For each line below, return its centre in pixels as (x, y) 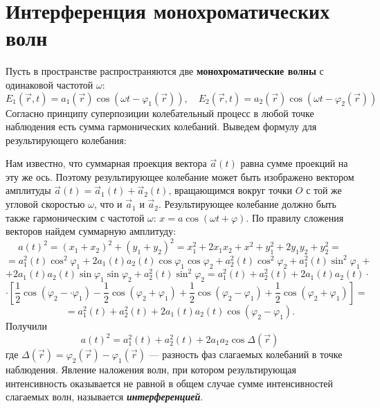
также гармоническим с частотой (75, 217)
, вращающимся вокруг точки (230, 190)
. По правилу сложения (295, 217)
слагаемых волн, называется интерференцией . (105, 397)
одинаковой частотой (49, 84)
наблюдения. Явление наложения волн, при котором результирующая (151, 370)
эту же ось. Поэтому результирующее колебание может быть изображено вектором (180, 176)
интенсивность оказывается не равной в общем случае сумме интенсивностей (170, 383)
